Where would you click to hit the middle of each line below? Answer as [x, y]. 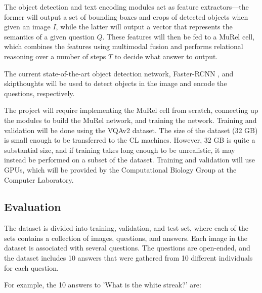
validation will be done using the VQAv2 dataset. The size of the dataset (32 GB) [131, 130]
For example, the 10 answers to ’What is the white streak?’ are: [103, 285]
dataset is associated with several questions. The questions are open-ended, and [127, 248]
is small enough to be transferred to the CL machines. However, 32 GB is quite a [130, 140]
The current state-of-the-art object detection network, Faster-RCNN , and [119, 73]
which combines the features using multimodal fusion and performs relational [124, 46]
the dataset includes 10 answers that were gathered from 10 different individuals [128, 258]
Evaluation [33, 207]
